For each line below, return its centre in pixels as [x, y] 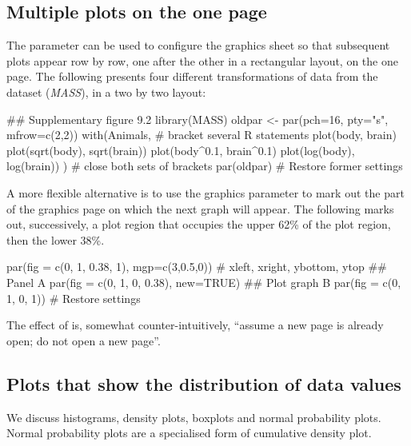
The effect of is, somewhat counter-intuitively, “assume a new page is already [195, 325]
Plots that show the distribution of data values [204, 383]
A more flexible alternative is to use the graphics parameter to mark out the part [205, 192]
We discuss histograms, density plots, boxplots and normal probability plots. [194, 417]
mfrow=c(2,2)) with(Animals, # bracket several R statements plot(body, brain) [202, 135]
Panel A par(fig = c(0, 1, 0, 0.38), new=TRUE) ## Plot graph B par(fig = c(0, [204, 282]
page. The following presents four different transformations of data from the [192, 76]
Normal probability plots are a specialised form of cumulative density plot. [189, 433]
